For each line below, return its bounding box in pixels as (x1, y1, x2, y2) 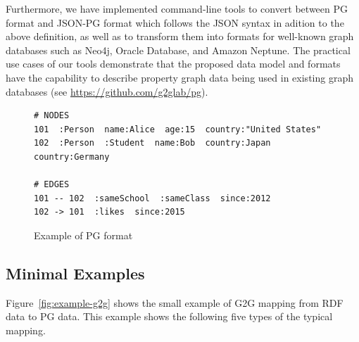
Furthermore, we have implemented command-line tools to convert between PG (6, 1, 348, 15)
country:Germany (34, 151, 110, 162)
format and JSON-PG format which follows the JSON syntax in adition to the (6, 15, 344, 30)
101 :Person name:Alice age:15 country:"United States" (34, 124, 322, 134)
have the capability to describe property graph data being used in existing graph (6, 70, 353, 84)
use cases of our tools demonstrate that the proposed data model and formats (6, 56, 341, 71)
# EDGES (34, 179, 70, 190)
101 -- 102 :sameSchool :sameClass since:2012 (34, 193, 271, 203)
